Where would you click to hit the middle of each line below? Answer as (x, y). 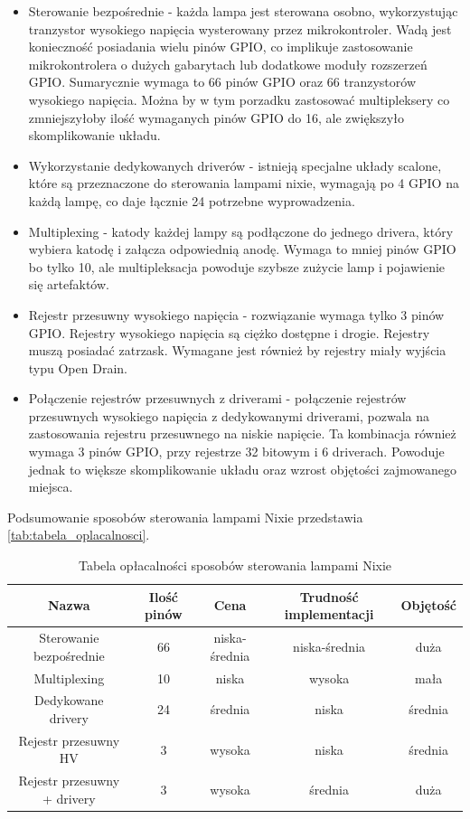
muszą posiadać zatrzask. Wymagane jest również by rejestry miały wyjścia (237, 350)
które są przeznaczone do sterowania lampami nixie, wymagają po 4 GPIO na (244, 183)
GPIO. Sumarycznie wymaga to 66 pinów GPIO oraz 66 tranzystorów (222, 82)
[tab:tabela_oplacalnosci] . (79, 535)
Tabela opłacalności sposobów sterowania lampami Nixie (235, 565)
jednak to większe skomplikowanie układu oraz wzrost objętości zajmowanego (243, 469)
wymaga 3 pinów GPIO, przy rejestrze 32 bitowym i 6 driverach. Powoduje (236, 452)
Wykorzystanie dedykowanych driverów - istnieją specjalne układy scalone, (235, 165)
